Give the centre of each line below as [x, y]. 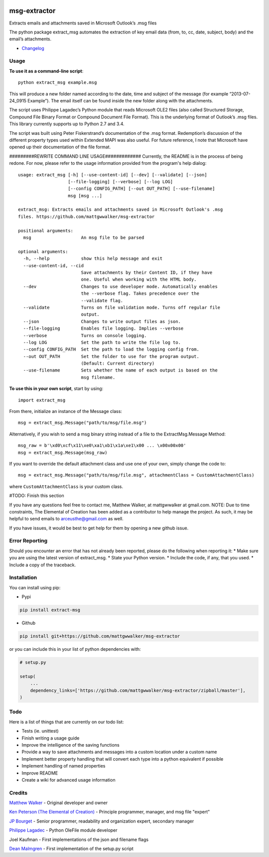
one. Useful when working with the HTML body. [139, 279]
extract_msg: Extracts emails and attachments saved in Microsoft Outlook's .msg [121, 210]
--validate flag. [102, 300]
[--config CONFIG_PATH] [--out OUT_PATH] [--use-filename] [141, 189]
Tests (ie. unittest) [40, 731]
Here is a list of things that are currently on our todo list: [67, 722]
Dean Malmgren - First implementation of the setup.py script [71, 849]
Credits [18, 793]
